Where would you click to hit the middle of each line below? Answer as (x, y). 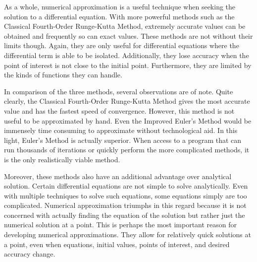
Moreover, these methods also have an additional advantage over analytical (118, 176)
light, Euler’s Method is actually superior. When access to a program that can (123, 140)
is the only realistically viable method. (62, 159)
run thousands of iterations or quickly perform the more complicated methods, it (127, 150)
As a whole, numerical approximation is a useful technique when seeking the (120, 6)
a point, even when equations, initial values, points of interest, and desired (117, 244)
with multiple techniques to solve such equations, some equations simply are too (126, 195)
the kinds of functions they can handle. (63, 75)
